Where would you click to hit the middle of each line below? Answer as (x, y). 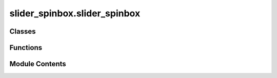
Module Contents (38, 64)
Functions (26, 48)
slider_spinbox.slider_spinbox (75, 13)
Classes (23, 31)
